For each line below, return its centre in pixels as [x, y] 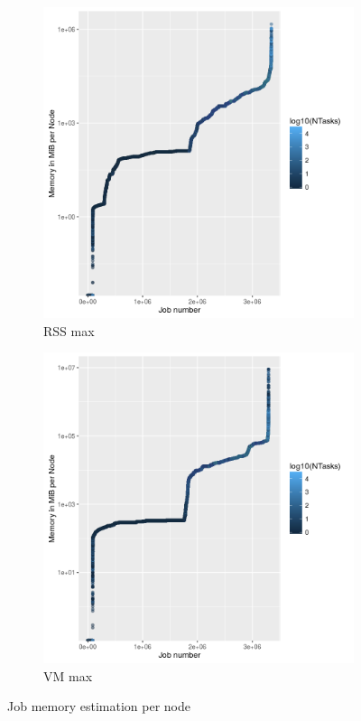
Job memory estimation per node [99, 706]
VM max [68, 675]
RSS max [69, 330]
